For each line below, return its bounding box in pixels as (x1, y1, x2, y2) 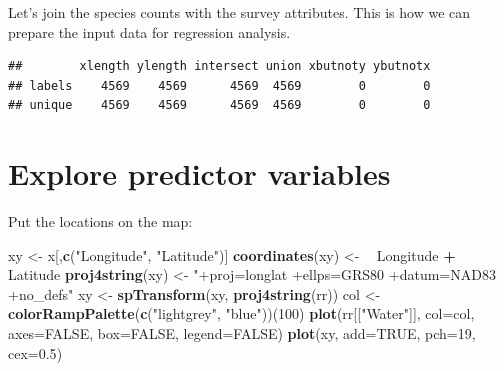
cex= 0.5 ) (8, 342, 63, 363)
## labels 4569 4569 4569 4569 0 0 (8, 78, 431, 93)
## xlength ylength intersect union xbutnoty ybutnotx (8, 59, 431, 74)
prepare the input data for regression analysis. (8, 21, 291, 42)
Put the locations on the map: (8, 211, 193, 232)
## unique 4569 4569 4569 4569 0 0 (8, 98, 431, 113)
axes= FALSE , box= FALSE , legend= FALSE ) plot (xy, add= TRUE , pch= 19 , (8, 323, 476, 344)
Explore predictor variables (8, 153, 391, 194)
